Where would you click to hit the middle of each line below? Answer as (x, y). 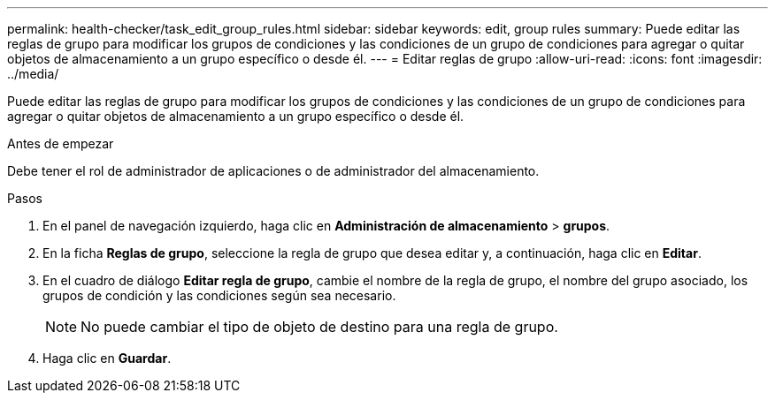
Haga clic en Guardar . (107, 358)
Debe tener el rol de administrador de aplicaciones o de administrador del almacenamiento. (273, 171)
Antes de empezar (61, 143)
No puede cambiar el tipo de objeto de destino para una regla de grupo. (319, 327)
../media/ (33, 74)
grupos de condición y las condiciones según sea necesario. (219, 295)
